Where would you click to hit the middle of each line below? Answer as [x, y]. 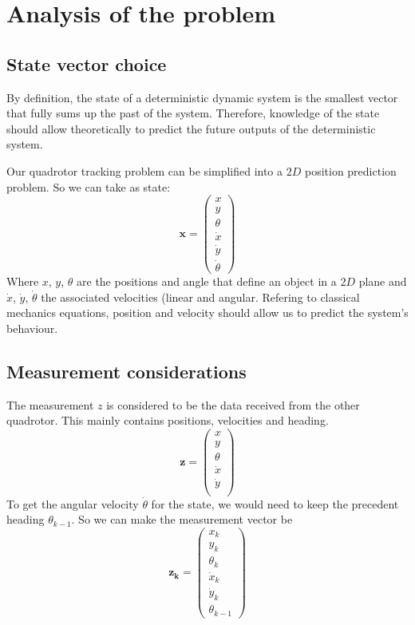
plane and [383, 281]
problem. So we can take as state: [89, 186]
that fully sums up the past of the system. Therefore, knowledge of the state [193, 113]
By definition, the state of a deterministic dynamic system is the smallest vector [202, 97]
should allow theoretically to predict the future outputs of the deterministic [191, 128]
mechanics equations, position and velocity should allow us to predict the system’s [207, 312]
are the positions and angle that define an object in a [207, 281]
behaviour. [32, 328]
